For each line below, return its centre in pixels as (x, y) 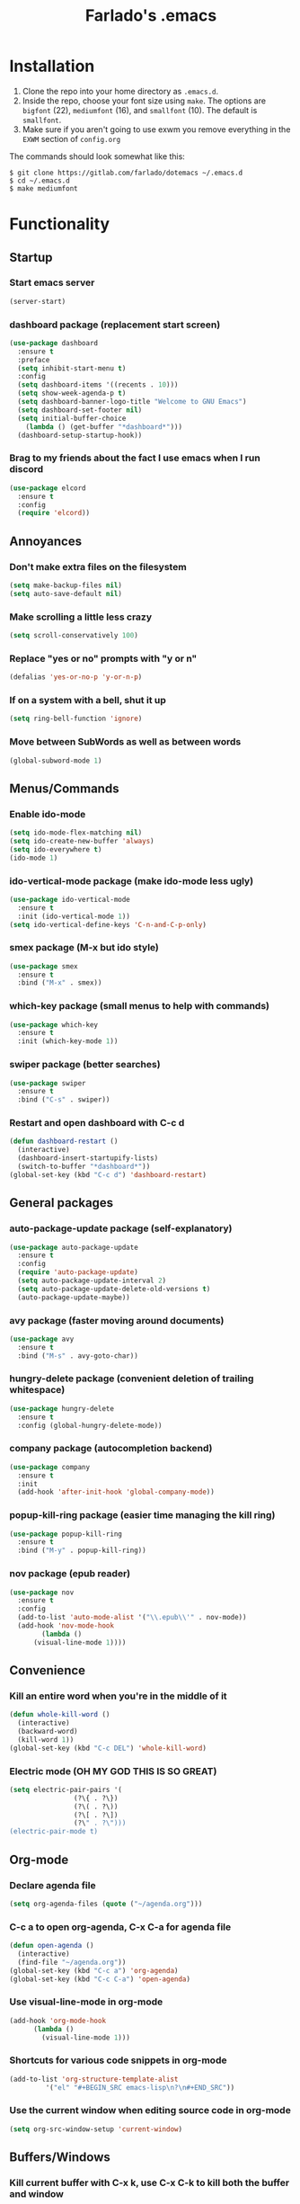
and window (37, 2193)
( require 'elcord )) (54, 513)
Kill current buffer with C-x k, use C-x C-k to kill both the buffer (150, 2182)
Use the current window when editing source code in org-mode (150, 2110)
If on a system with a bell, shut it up (88, 700)
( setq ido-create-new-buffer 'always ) (82, 841)
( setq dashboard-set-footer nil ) (80, 410)
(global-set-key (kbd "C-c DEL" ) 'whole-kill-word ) (108, 1748)
